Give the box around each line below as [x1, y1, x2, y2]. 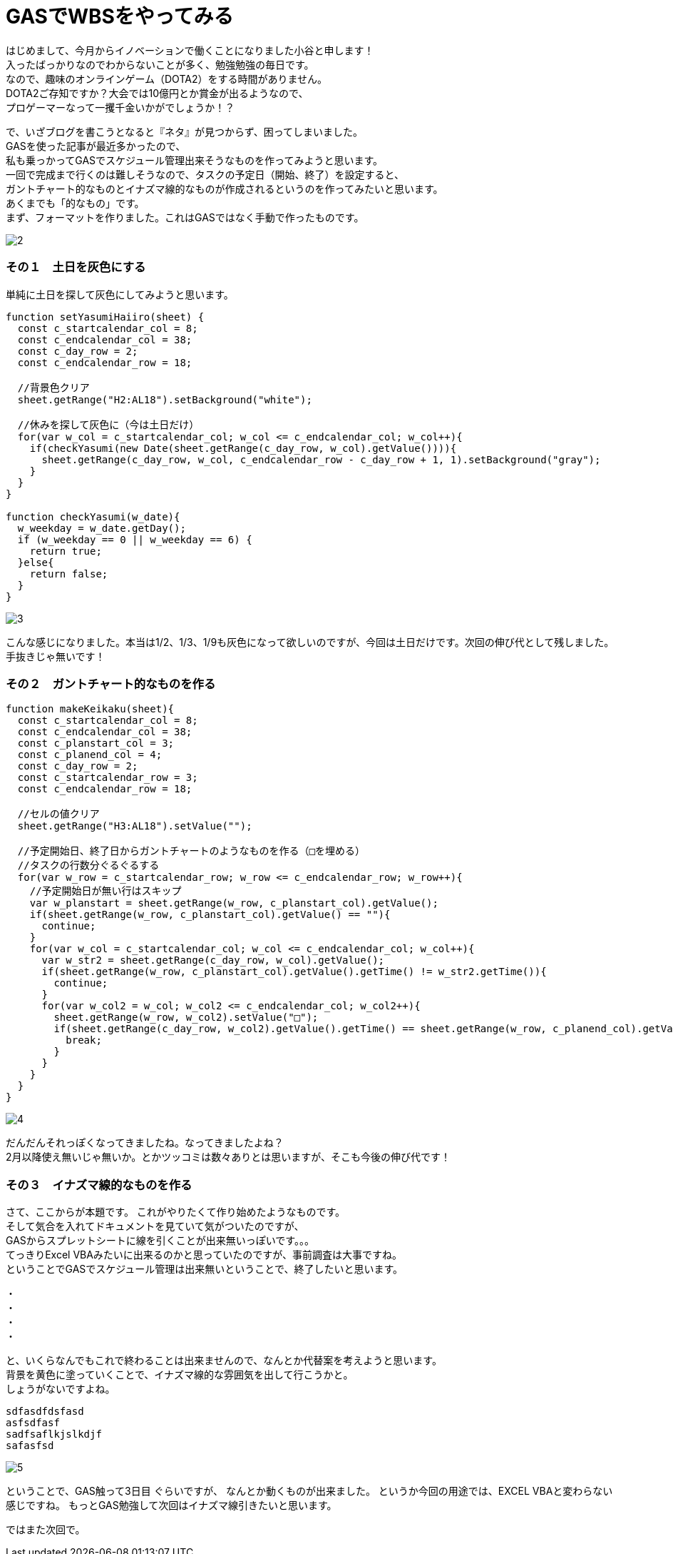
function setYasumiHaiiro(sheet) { [6, 311, 205, 323]
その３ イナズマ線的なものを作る [6, 1177, 192, 1192]
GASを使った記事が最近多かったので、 [6, 139, 186, 152]
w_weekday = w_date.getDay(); [17, 522, 186, 534]
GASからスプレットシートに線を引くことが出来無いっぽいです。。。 [6, 1234, 314, 1246]
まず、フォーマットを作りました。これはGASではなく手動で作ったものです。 [6, 211, 364, 223]
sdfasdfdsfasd [6, 1406, 84, 1417]
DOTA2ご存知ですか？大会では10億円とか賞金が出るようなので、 [6, 86, 309, 99]
